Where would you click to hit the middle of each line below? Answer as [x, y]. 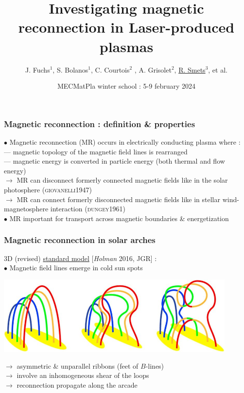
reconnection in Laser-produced [126, 27]
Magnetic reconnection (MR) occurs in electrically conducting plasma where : [125, 141]
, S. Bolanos [70, 69]
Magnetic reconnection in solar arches [80, 240]
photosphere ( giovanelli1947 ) [48, 189]
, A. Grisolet [153, 69]
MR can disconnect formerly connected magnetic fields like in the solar [122, 180]
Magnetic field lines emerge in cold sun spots [76, 268]
